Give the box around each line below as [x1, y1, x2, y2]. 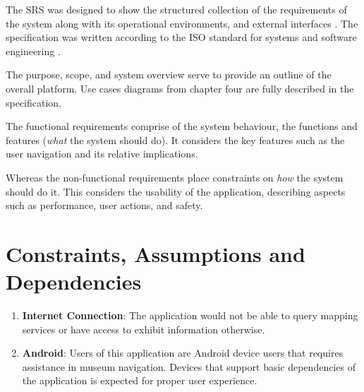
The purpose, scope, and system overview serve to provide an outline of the [6, 67, 332, 82]
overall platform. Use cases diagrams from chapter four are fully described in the [6, 81, 354, 95]
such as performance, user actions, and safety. [6, 198, 203, 213]
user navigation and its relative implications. [6, 146, 198, 161]
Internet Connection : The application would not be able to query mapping [22, 308, 358, 323]
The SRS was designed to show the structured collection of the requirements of [6, 2, 347, 16]
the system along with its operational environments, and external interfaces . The [6, 16, 358, 30]
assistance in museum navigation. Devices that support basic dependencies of [22, 359, 356, 374]
